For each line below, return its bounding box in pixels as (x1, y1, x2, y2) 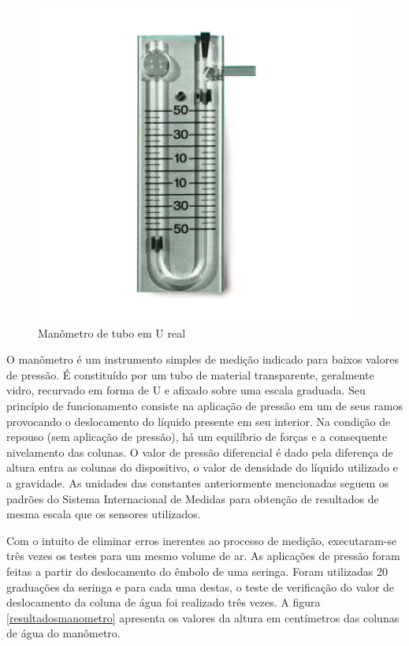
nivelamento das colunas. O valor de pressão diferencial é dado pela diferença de (6, 443, 393, 460)
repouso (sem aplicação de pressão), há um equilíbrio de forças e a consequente (6, 428, 388, 445)
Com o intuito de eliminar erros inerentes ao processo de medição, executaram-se (6, 532, 397, 548)
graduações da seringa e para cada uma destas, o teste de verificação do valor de (6, 578, 395, 595)
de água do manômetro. (6, 625, 121, 641)
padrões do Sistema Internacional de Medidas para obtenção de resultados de (6, 490, 379, 506)
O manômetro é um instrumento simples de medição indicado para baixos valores (6, 351, 399, 368)
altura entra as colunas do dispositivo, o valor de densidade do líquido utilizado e (6, 459, 398, 476)
